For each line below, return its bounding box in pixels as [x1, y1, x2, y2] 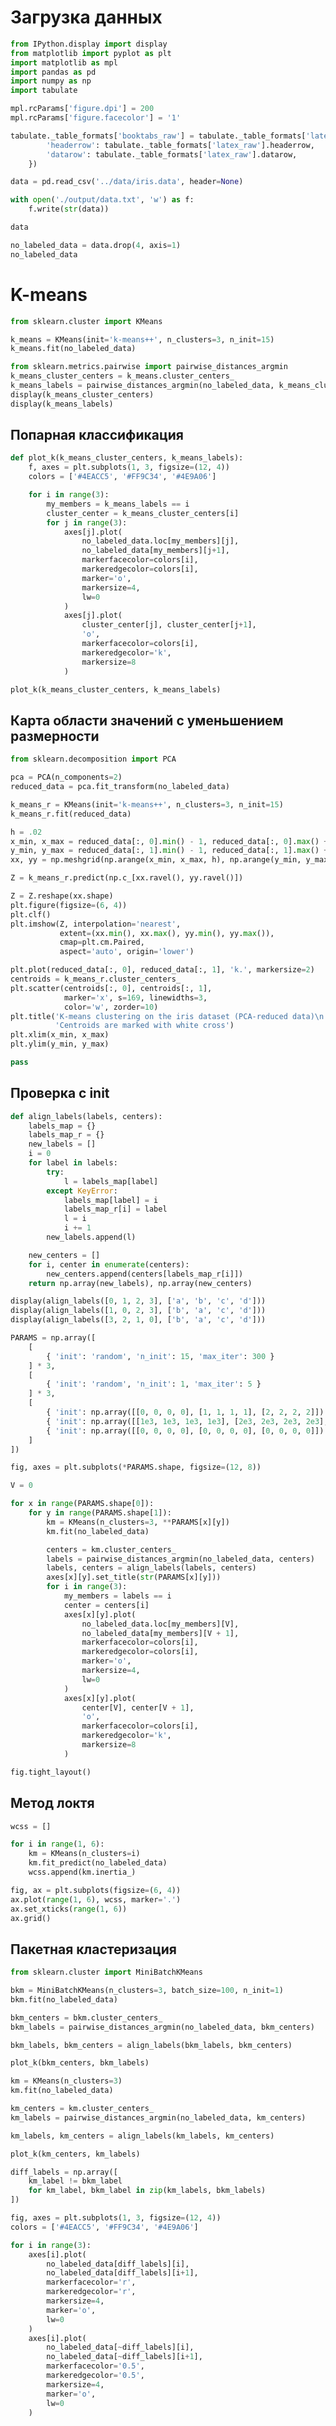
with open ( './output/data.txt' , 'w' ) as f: [10, 195, 195, 205]
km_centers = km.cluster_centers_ [10, 2104, 155, 2114]
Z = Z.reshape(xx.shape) [10, 891, 114, 901]
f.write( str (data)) [28, 204, 110, 215]
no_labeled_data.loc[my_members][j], [81, 536, 240, 546]
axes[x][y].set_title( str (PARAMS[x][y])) [46, 1572, 222, 1583]
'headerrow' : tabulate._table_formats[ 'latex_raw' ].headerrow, [46, 140, 315, 150]
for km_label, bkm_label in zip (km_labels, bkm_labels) [28, 2186, 267, 2196]
